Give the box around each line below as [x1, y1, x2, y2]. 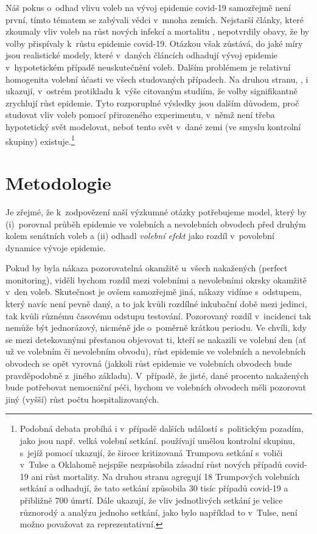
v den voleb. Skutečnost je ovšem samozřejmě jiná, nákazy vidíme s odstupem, [5, 285, 302, 298]
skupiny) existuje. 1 [5, 133, 75, 147]
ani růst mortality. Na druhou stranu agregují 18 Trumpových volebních [31, 470, 300, 482]
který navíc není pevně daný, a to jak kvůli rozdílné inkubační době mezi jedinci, [5, 297, 307, 310]
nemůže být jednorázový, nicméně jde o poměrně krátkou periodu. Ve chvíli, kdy [5, 321, 307, 334]
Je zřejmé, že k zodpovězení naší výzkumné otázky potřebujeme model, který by [5, 205, 307, 218]
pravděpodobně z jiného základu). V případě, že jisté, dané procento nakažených [5, 369, 309, 381]
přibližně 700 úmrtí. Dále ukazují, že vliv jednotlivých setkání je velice [19, 493, 283, 506]
